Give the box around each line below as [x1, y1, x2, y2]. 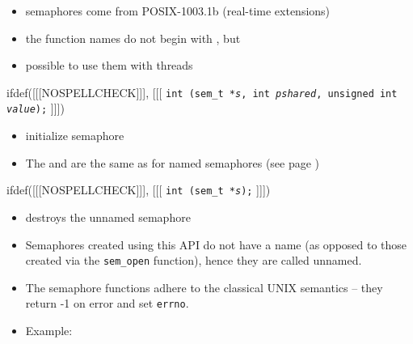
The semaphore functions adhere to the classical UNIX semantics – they [25, 278, 383, 295]
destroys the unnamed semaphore [25, 208, 191, 225]
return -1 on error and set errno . [25, 295, 189, 312]
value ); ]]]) [6, 100, 65, 117]
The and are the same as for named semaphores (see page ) [25, 154, 320, 171]
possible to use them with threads [25, 57, 193, 74]
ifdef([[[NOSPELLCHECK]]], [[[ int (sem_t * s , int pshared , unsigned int [6, 83, 398, 100]
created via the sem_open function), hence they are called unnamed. [25, 252, 362, 269]
